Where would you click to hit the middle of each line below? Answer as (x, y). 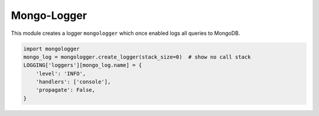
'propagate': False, (66, 90)
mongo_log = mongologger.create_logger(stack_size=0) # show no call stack (137, 57)
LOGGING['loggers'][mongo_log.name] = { (82, 65)
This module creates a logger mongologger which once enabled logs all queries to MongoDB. (126, 33)
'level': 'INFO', (61, 73)
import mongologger (51, 49)
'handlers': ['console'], (73, 82)
